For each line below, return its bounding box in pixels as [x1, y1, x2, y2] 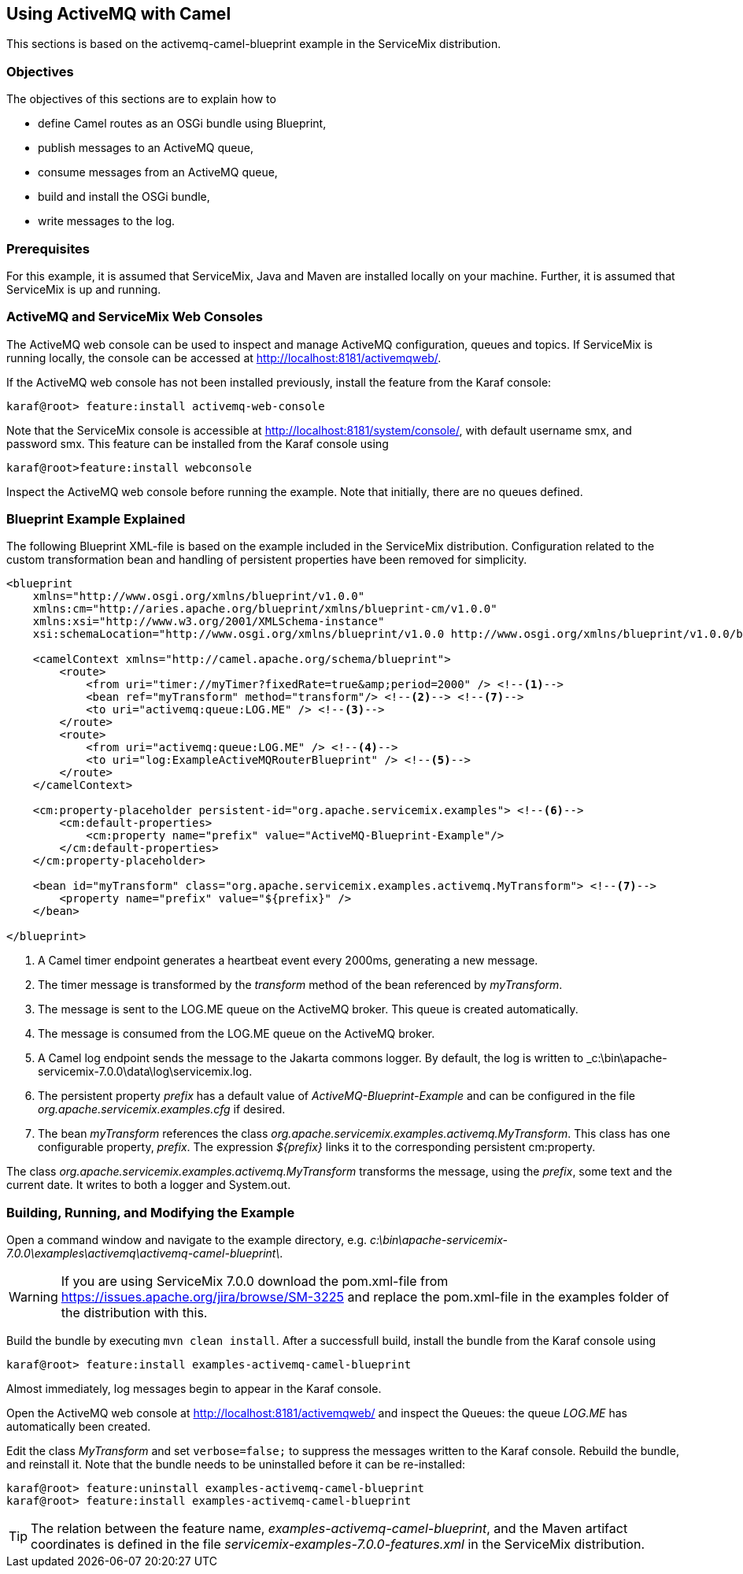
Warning [9, 1289, 58, 1305]
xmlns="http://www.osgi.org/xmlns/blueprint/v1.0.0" [32, 590, 365, 603]
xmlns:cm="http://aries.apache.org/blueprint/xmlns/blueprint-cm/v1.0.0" [32, 602, 497, 616]
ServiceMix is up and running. [6, 282, 161, 296]
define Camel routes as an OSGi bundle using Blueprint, [38, 117, 327, 131]
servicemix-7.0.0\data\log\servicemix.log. [38, 1065, 253, 1079]
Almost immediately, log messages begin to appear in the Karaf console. [6, 1382, 382, 1396]
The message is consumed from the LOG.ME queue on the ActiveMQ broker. [38, 1027, 435, 1041]
